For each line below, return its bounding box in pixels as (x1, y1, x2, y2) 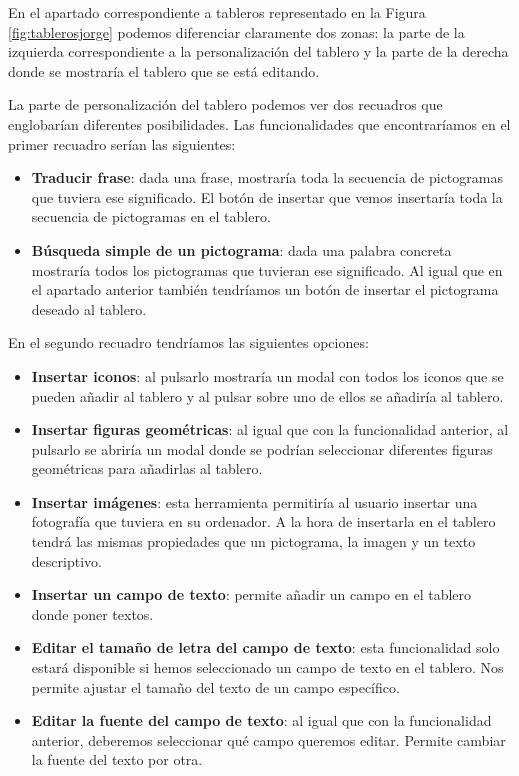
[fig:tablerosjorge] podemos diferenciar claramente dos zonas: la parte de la (8, 21, 465, 42)
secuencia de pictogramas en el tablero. (31, 206, 271, 227)
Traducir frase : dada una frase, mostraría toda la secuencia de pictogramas (31, 167, 503, 188)
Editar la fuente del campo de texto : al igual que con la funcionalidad (31, 710, 492, 731)
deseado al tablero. (31, 298, 147, 319)
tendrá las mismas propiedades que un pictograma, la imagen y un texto (31, 531, 476, 552)
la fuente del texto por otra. (31, 749, 203, 770)
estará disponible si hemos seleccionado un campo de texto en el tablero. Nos (31, 657, 504, 678)
